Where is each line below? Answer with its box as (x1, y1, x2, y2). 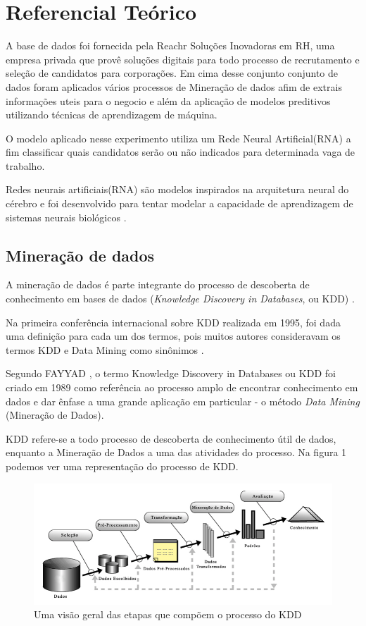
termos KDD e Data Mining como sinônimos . (6, 342, 204, 357)
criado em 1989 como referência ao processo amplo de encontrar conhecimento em (6, 380, 358, 395)
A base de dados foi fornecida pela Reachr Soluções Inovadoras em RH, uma (6, 38, 335, 53)
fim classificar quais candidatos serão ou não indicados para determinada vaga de (6, 145, 355, 159)
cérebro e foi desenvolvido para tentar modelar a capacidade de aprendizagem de (6, 196, 353, 211)
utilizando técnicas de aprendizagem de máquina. (6, 107, 217, 122)
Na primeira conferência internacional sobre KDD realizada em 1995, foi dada (6, 314, 341, 329)
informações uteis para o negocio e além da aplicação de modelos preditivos (6, 93, 331, 108)
